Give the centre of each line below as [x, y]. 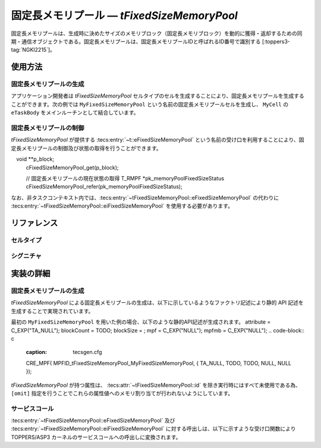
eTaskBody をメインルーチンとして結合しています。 [75, 112]
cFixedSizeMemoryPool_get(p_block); [72, 167]
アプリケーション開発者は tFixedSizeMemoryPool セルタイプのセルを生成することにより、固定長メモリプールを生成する [158, 96]
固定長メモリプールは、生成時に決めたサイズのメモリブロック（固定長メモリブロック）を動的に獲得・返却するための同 [157, 33]
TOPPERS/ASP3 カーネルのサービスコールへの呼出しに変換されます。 [96, 437]
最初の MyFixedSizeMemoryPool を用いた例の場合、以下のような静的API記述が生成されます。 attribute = [141, 322]
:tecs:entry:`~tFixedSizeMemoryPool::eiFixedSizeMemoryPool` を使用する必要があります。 [122, 206]
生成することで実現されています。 [52, 311]
